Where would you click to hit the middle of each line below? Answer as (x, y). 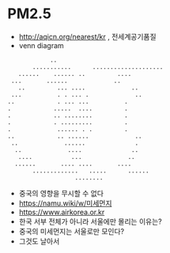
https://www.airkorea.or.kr (62, 212)
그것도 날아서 (39, 241)
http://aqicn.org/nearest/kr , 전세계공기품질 (87, 36)
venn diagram (41, 45)
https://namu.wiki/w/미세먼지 (65, 203)
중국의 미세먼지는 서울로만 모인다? (71, 231)
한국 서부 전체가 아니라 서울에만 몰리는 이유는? (91, 221)
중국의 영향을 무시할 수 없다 (61, 193)
